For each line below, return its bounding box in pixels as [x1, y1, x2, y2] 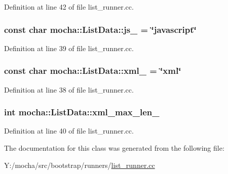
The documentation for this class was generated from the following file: [4, 143, 224, 153]
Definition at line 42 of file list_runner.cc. [4, 2, 134, 12]
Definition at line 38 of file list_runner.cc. [4, 84, 134, 95]
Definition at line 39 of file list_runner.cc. [4, 42, 134, 53]
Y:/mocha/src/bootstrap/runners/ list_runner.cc [4, 159, 155, 170]
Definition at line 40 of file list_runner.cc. [4, 125, 134, 136]
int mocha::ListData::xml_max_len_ [4, 106, 160, 118]
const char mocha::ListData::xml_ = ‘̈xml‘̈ [4, 64, 181, 77]
